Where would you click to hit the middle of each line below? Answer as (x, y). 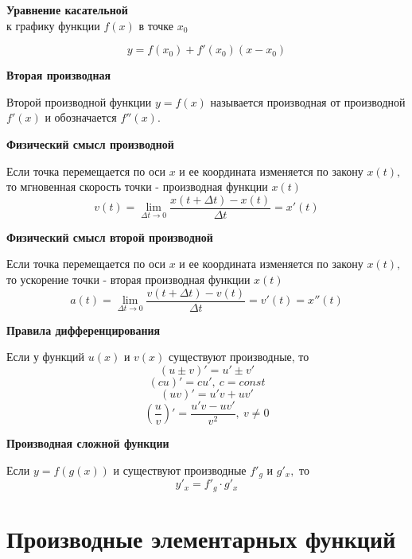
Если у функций (46, 357)
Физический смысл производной (90, 144)
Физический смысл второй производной (110, 237)
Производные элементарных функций (201, 538)
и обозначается (81, 117)
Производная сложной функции (88, 443)
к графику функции (53, 25)
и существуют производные (180, 470)
